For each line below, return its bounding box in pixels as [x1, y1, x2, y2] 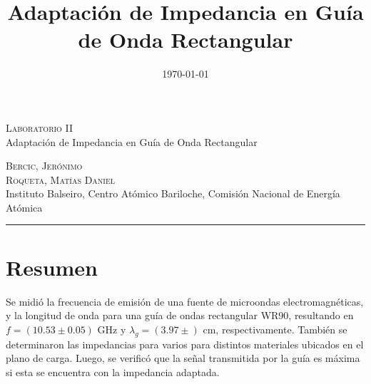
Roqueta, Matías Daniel [6, 172, 116, 187]
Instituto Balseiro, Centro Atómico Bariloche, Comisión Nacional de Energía [6, 186, 340, 201]
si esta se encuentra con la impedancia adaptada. [6, 364, 220, 379]
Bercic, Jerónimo [6, 158, 83, 173]
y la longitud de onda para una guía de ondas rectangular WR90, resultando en [6, 308, 354, 323]
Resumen [6, 252, 98, 281]
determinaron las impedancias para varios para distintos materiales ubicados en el [6, 336, 364, 351]
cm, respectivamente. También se [203, 321, 347, 336]
